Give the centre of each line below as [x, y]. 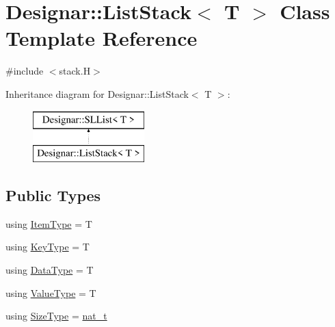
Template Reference [102, 38]
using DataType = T [50, 270]
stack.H [75, 71]
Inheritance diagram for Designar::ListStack [97, 93]
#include [25, 71]
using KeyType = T [48, 247]
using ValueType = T [51, 292]
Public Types [53, 195]
